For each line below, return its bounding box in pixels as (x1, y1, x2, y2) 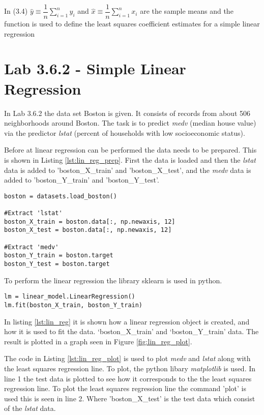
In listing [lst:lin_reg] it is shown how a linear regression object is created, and (4, 316, 250, 327)
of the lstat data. (4, 403, 56, 413)
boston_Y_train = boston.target (4, 252, 113, 259)
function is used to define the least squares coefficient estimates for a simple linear (4, 18, 260, 29)
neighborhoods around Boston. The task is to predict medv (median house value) (4, 117, 256, 128)
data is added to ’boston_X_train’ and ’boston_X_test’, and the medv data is (4, 164, 251, 175)
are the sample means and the (140, 6, 233, 16)
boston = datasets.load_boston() (4, 192, 117, 200)
